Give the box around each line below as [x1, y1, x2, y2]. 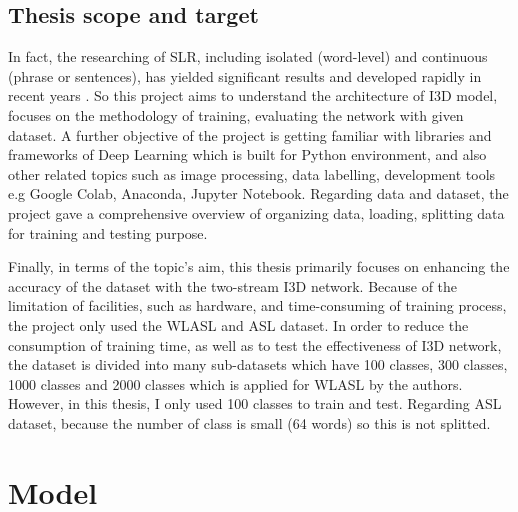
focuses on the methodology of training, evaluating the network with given [8, 104, 464, 125]
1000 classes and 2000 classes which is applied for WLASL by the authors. [8, 373, 463, 394]
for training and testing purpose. [8, 222, 208, 243]
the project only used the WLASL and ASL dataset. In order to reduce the [8, 314, 469, 335]
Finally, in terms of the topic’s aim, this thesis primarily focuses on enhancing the [8, 256, 510, 277]
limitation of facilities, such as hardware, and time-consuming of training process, [8, 295, 507, 316]
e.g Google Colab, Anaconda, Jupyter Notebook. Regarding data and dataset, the [8, 183, 509, 204]
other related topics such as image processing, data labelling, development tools [8, 163, 496, 184]
